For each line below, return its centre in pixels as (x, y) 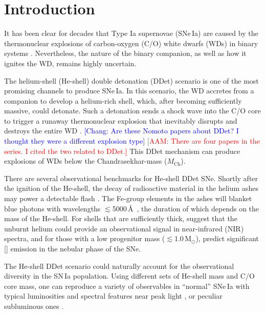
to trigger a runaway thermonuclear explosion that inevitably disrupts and (121, 120)
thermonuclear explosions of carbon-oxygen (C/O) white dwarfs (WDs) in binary (131, 43)
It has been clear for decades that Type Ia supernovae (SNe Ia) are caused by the (131, 33)
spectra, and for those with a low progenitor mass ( (85, 238)
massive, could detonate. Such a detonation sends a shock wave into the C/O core (132, 111)
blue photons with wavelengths (52, 208)
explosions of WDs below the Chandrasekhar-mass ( (86, 161)
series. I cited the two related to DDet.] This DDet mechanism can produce (122, 151)
